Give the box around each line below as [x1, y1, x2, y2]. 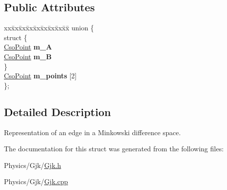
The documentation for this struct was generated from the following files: [4, 143, 224, 154]
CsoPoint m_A [4, 42, 52, 52]
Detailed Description [4, 104, 111, 119]
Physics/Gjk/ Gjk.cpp [4, 176, 68, 187]
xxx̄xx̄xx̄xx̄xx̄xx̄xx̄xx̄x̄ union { [4, 23, 94, 33]
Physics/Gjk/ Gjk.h [4, 160, 61, 170]
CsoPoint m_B [4, 51, 52, 61]
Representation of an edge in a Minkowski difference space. [4, 127, 181, 137]
